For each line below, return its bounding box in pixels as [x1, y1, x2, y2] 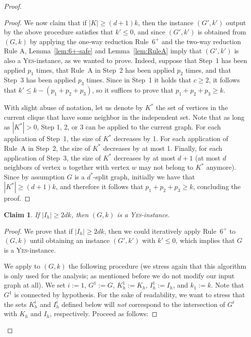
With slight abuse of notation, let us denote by [4, 102, 143, 112]
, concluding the [193, 181, 241, 192]
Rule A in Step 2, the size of [4, 143, 90, 153]
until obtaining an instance [30, 235, 110, 245]
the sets [4, 299, 27, 309]
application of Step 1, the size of [4, 133, 101, 144]
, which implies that [175, 235, 235, 245]
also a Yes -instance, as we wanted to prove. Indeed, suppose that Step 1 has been [4, 55, 248, 65]
